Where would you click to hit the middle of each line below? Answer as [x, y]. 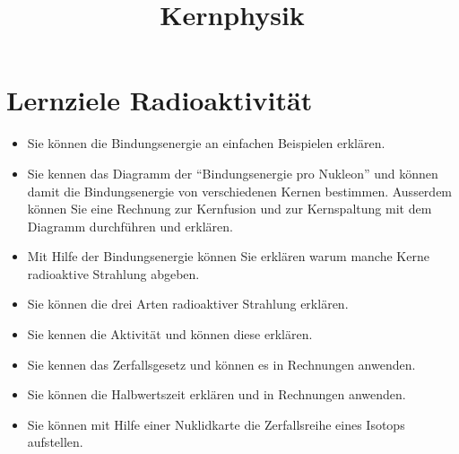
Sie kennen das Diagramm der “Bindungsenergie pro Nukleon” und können [233, 173]
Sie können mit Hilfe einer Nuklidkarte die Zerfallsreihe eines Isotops [216, 424]
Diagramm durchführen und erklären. [130, 226]
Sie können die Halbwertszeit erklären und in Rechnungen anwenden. [217, 394]
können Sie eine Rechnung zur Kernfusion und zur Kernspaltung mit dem [229, 209]
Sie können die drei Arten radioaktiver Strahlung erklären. [188, 304]
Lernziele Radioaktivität [160, 100]
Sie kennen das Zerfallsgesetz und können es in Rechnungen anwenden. [221, 364]
